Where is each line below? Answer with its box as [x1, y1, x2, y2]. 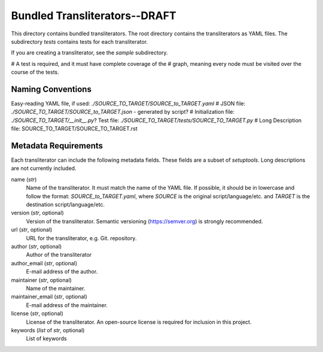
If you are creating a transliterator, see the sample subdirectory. [11, 49, 168, 56]
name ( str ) [11, 175, 37, 183]
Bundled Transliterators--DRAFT [11, 9, 176, 22]
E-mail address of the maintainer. [26, 301, 108, 308]
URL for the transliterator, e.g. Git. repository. [26, 234, 137, 242]
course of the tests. [11, 69, 59, 76]
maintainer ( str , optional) [11, 276, 72, 284]
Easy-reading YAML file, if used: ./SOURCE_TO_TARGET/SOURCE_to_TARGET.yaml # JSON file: [11, 100, 246, 107]
